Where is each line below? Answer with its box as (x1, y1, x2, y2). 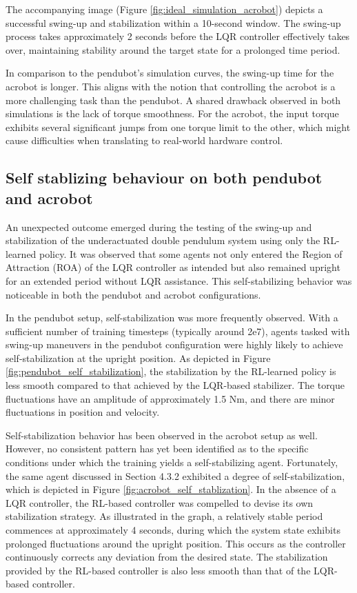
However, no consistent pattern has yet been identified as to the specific (6, 441, 309, 456)
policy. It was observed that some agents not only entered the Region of (39, 246, 343, 261)
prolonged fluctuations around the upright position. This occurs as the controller (6, 536, 346, 550)
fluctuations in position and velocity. (6, 405, 160, 419)
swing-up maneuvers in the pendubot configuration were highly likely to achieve (6, 337, 343, 352)
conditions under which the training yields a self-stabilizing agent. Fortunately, (6, 455, 338, 470)
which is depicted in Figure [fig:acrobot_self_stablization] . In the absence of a (6, 482, 336, 496)
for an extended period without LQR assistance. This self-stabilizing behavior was (6, 273, 352, 288)
